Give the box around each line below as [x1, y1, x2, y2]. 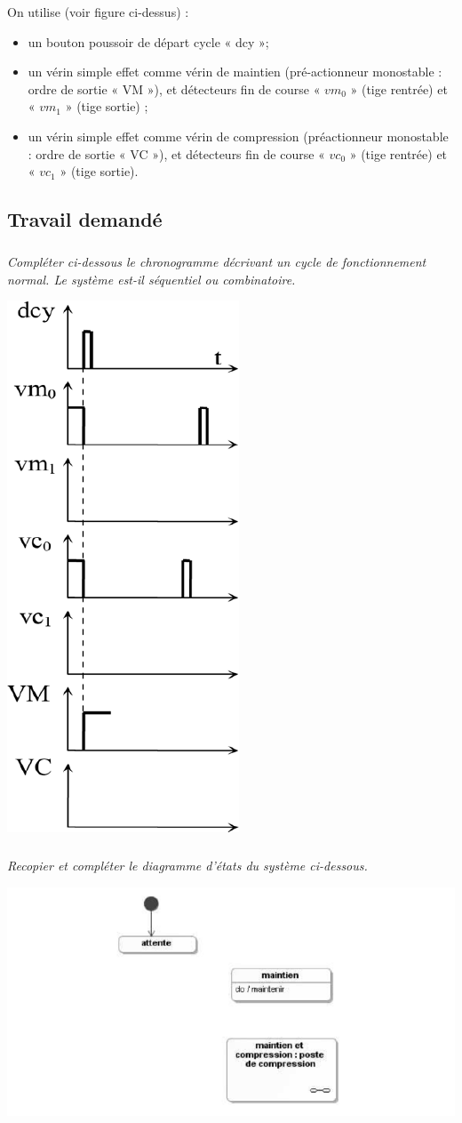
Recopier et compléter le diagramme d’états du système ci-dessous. [7, 856, 368, 875]
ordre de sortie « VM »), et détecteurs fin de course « [28, 79, 321, 98]
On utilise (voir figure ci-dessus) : [7, 3, 189, 20]
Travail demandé [7, 205, 163, 233]
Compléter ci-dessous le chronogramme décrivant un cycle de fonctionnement [7, 252, 426, 270]
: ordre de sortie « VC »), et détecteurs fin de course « [28, 144, 325, 163]
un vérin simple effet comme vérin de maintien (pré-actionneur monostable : [28, 62, 442, 81]
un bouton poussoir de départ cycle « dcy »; [28, 32, 269, 51]
